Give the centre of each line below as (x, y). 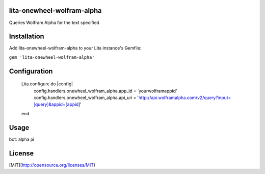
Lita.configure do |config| (47, 84)
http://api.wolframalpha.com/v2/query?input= (185, 98)
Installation (26, 37)
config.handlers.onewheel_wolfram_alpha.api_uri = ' (86, 98)
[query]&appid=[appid (56, 104)
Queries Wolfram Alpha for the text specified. (55, 23)
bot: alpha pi (22, 139)
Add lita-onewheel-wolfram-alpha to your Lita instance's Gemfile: (75, 48)
